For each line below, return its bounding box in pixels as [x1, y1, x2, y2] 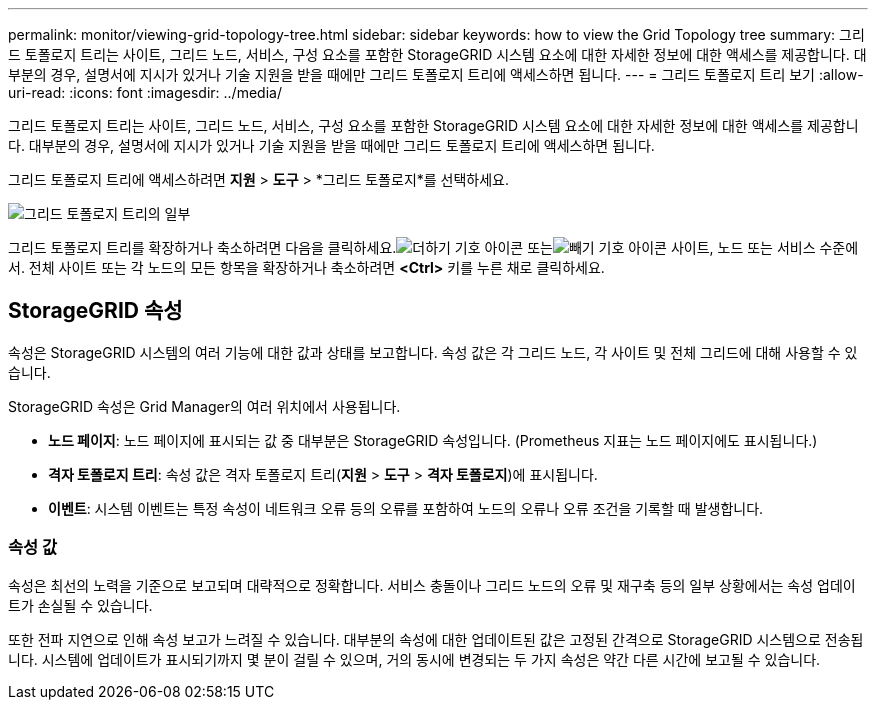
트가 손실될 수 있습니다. [8, 596, 153, 614]
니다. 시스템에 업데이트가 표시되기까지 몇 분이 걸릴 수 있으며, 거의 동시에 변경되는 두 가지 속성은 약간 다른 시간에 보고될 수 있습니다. [8, 650, 821, 668]
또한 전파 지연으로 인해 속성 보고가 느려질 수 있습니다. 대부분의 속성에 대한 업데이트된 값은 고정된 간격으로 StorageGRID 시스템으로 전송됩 [8, 630, 864, 648]
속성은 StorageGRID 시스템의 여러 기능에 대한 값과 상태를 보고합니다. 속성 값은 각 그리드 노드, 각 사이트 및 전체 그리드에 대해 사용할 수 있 [8, 343, 858, 361]
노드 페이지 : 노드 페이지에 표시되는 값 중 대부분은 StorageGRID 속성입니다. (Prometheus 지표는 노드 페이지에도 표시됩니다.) [48, 431, 818, 449]
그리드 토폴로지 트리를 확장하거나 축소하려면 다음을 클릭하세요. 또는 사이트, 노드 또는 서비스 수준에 [8, 239, 859, 256]
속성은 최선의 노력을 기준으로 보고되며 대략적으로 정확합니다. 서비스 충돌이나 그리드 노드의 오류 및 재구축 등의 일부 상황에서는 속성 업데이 [8, 576, 856, 594]
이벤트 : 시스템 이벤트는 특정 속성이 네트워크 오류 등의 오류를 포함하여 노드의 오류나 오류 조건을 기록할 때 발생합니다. [48, 499, 764, 517]
